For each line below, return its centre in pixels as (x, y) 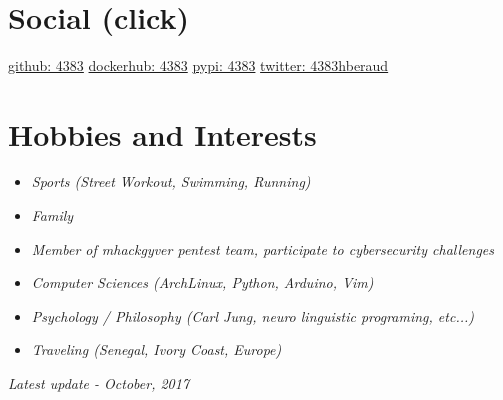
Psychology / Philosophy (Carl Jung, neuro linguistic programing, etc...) (252, 315)
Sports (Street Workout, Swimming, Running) (171, 181)
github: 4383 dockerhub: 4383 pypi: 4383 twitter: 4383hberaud (198, 64)
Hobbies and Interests (162, 133)
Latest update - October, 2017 (99, 383)
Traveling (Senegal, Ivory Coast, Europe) (156, 349)
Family (52, 215)
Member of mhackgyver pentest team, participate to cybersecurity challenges (262, 248)
